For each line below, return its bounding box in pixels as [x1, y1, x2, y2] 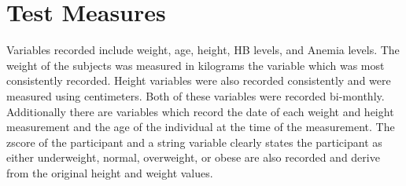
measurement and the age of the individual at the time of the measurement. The [6, 119, 395, 135]
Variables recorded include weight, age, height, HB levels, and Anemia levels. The [6, 42, 400, 58]
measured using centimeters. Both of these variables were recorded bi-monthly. [6, 87, 385, 104]
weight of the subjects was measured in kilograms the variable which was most [6, 57, 385, 73]
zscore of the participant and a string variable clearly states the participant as [6, 133, 382, 150]
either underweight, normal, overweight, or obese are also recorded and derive [6, 149, 380, 166]
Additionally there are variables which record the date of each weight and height [6, 103, 394, 119]
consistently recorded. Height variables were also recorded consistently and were [6, 72, 391, 89]
